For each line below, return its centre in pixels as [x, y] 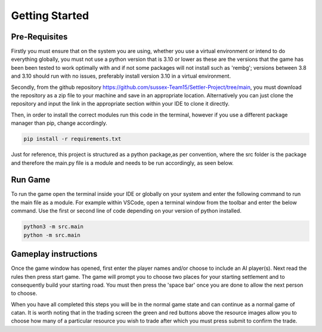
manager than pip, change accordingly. [59, 123]
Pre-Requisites [39, 37]
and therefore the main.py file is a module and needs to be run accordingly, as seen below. [122, 163]
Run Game [31, 180]
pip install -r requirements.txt [72, 139]
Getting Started [50, 16]
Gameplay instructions [54, 254]
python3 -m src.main [53, 227]
